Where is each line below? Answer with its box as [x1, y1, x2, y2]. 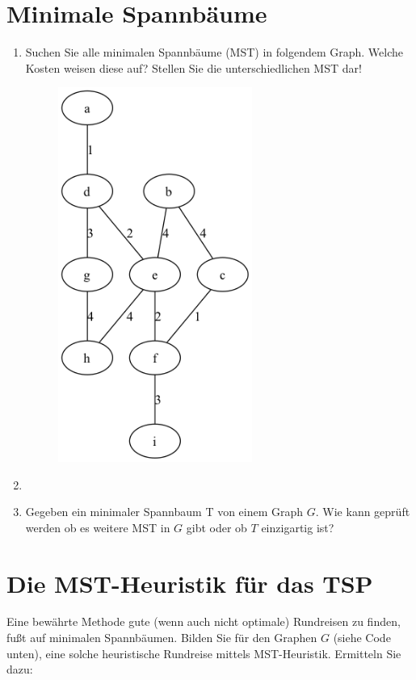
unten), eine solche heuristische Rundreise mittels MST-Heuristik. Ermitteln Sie [6, 644, 401, 661]
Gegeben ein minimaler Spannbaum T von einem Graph [25, 503, 304, 520]
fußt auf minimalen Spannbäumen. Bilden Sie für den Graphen [6, 629, 317, 646]
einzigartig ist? [261, 518, 334, 535]
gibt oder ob [186, 518, 247, 535]
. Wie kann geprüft [315, 503, 410, 520]
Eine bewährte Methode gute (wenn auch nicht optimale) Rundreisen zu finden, [6, 613, 401, 630]
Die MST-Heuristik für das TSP [6, 566, 373, 599]
